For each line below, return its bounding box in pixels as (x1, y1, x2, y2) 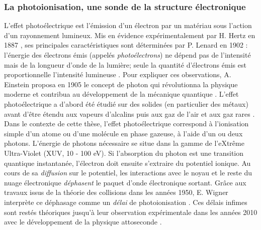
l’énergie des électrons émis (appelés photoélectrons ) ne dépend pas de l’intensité (4, 50, 251, 60)
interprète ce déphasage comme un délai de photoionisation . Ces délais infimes (4, 196, 247, 207)
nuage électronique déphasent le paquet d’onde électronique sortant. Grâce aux (4, 177, 246, 187)
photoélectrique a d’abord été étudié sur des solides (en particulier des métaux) (4, 98, 248, 109)
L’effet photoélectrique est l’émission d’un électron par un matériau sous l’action (4, 20, 252, 31)
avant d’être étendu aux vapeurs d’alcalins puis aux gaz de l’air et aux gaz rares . (4, 108, 255, 119)
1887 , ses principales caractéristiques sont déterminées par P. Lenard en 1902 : (4, 40, 248, 50)
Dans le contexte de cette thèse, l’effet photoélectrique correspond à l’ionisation (4, 118, 249, 129)
